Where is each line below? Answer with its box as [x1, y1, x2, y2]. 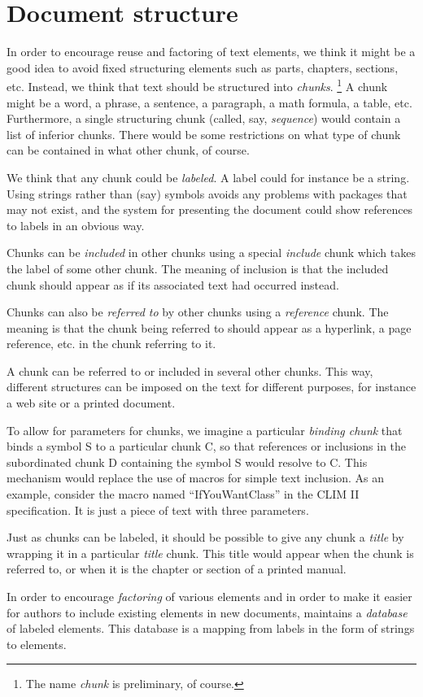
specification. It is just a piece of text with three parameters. [7, 501, 309, 518]
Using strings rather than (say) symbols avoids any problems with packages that [7, 185, 408, 202]
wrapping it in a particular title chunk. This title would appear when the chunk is [7, 544, 414, 561]
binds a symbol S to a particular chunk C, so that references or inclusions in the [7, 438, 407, 455]
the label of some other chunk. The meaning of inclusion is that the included [7, 259, 389, 277]
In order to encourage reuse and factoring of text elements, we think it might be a [7, 43, 416, 60]
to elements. [7, 635, 67, 652]
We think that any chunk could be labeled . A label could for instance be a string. [7, 168, 410, 185]
